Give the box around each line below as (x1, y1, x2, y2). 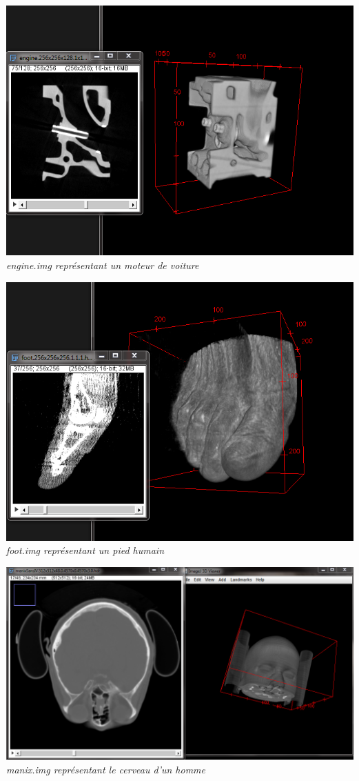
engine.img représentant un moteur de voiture (6, 257, 199, 272)
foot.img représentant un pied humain (6, 543, 165, 557)
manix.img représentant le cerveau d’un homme (6, 762, 206, 776)
